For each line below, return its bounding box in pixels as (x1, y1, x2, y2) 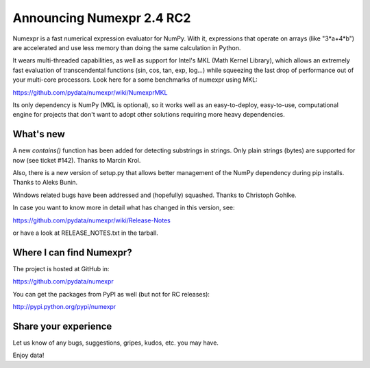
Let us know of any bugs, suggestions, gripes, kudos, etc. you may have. (12, 338, 219, 347)
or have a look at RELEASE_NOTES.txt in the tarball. (12, 229, 159, 237)
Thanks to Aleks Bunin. (12, 179, 78, 187)
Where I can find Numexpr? (12, 246, 133, 258)
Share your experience (12, 320, 112, 332)
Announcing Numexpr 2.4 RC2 (12, 10, 191, 25)
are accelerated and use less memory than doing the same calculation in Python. (12, 43, 241, 51)
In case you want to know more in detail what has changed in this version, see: (12, 203, 236, 212)
